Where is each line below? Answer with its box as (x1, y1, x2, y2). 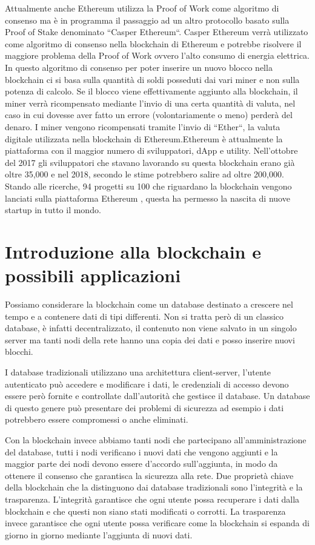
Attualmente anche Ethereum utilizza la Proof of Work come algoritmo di (5, 2, 279, 14)
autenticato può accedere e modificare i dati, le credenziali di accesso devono (5, 377, 289, 390)
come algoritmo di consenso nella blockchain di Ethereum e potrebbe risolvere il (5, 37, 302, 50)
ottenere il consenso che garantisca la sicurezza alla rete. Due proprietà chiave (5, 469, 294, 481)
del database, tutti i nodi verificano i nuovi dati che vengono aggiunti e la (5, 445, 278, 458)
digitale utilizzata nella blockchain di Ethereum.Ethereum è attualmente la (5, 132, 283, 145)
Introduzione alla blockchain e (5, 239, 261, 263)
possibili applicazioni (5, 263, 181, 288)
